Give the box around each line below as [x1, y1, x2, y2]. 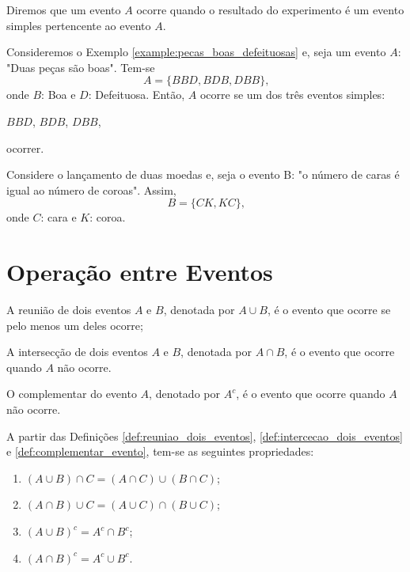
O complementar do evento [6, 385, 137, 402]
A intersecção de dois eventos [6, 343, 148, 360]
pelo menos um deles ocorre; [6, 316, 143, 333]
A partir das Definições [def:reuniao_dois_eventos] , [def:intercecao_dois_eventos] [6, 427, 403, 444]
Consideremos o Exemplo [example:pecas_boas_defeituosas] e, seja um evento [6, 44, 386, 60]
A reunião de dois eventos [6, 301, 131, 318]
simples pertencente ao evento [6, 17, 151, 33]
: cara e [40, 209, 77, 225]
